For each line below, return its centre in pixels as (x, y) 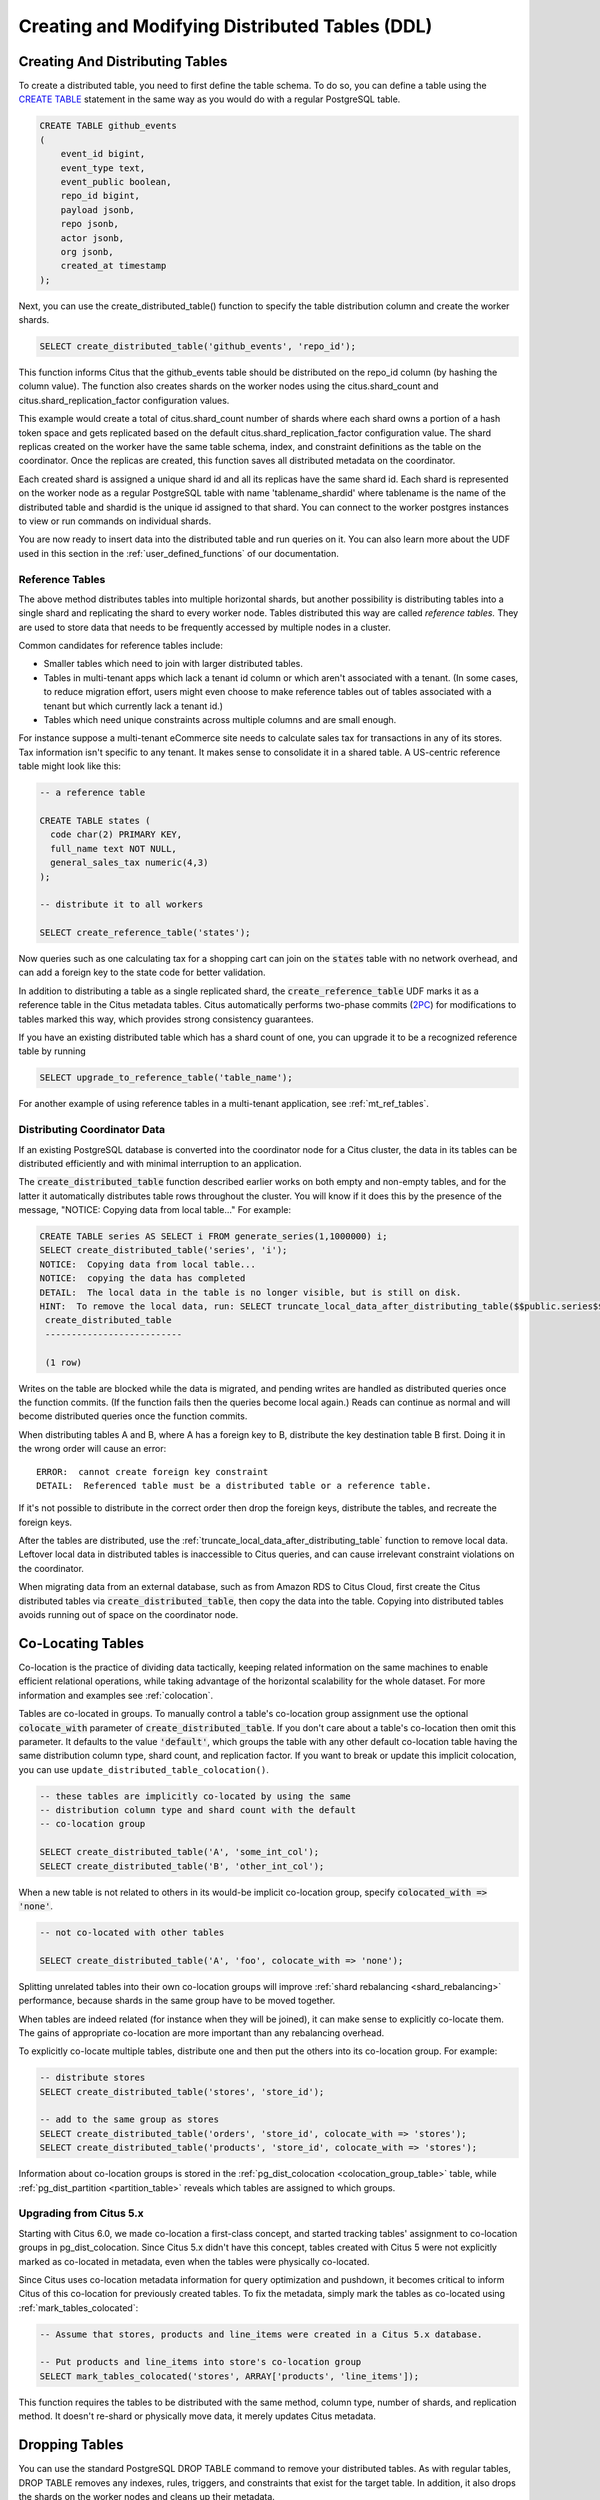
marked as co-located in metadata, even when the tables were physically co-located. (194, 2261)
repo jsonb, (90, 224)
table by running (52, 1051)
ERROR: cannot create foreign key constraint (152, 1471)
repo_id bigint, (100, 196)
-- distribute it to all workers (121, 904)
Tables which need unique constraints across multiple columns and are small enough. (220, 720)
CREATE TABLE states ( (95, 820)
